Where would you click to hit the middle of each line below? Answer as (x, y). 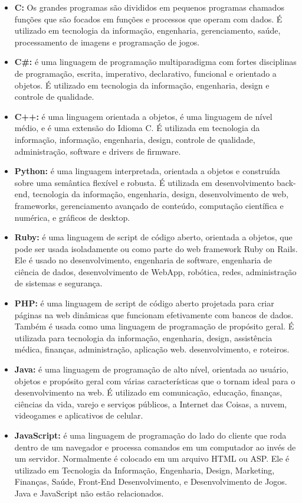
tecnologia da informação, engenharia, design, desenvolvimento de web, (160, 194)
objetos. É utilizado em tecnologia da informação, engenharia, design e (142, 85)
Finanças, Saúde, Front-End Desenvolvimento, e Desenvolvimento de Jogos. (151, 481)
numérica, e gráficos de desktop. (72, 217)
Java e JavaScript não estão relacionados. (89, 493)
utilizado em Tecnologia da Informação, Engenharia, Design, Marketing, (145, 470)
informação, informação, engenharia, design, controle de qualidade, (135, 139)
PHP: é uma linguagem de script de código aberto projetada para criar (144, 303)
